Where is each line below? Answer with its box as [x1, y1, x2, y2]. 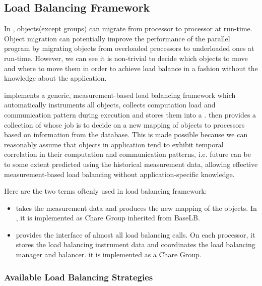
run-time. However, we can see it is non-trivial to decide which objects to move [4, 52, 248, 63]
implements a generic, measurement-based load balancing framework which [4, 89, 236, 100]
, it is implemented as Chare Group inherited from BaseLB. [16, 212, 200, 223]
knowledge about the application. [4, 73, 107, 83]
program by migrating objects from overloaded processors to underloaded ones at [4, 43, 254, 53]
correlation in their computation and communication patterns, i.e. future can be [4, 149, 251, 159]
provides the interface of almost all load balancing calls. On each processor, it [16, 229, 255, 240]
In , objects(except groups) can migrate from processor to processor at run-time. [4, 23, 252, 34]
